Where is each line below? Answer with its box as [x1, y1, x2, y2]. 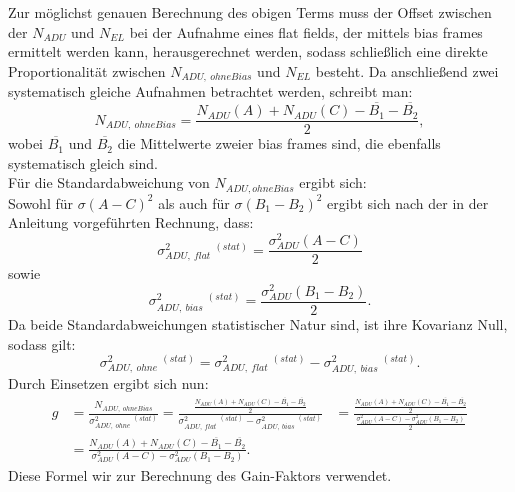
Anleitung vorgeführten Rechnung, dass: [8, 212, 254, 233]
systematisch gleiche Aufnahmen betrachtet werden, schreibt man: [8, 81, 413, 102]
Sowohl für [8, 192, 74, 213]
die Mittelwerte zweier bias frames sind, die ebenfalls [117, 133, 441, 154]
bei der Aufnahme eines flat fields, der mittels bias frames [129, 21, 483, 42]
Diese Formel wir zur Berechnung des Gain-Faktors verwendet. [8, 464, 392, 485]
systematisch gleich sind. [8, 152, 159, 173]
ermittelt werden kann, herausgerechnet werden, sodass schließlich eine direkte [8, 41, 488, 62]
